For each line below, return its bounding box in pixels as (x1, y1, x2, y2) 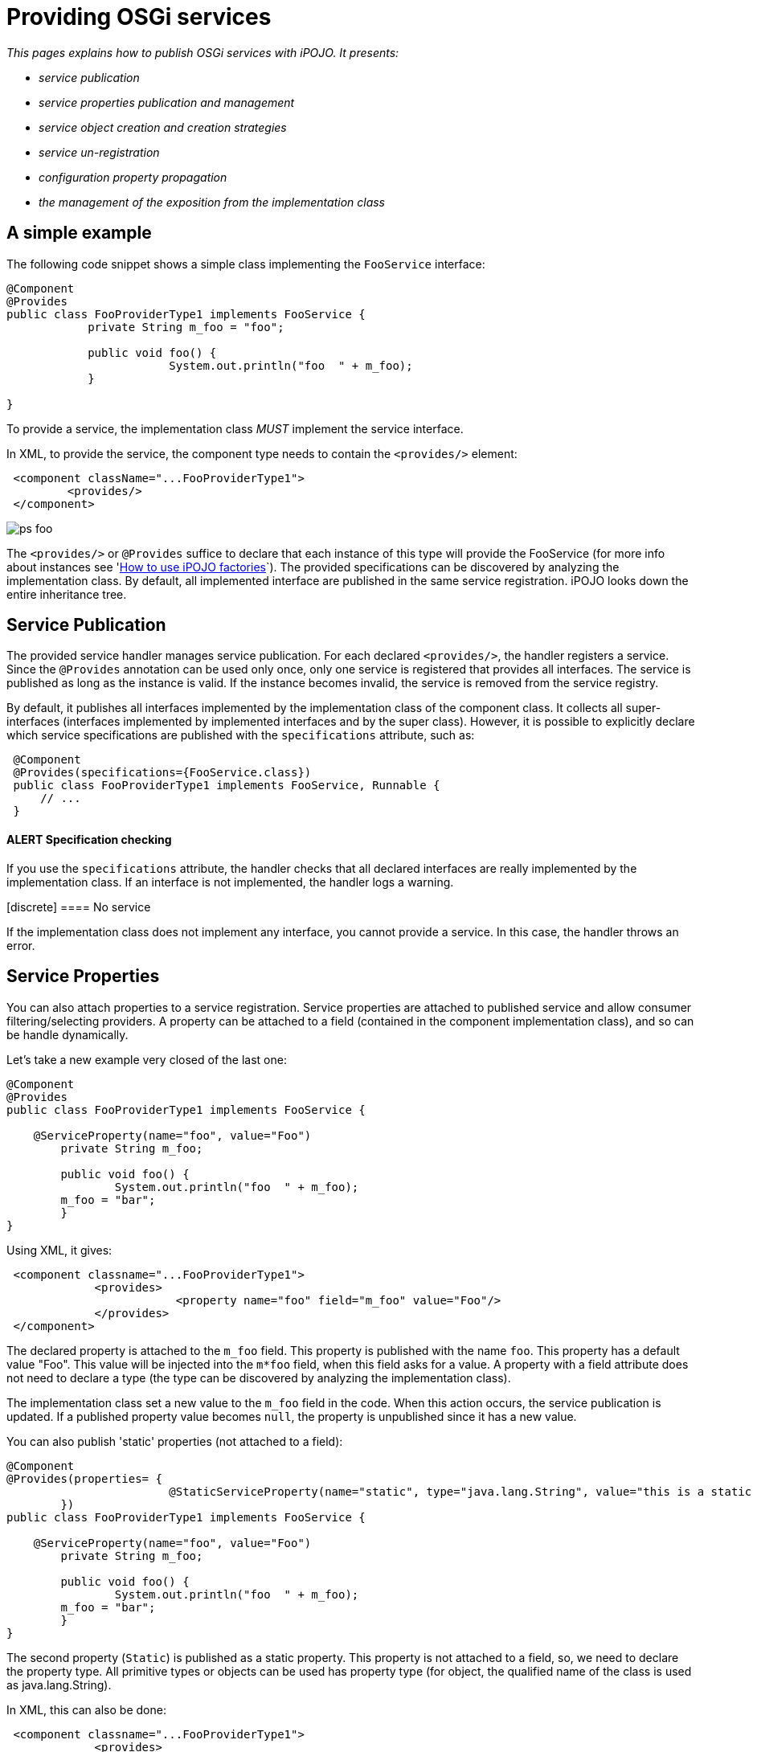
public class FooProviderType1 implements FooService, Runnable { (13, 779, 440, 792)
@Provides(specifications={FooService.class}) (13, 766, 312, 780)
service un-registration (39, 145, 160, 159)
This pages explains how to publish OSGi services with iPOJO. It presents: (6, 45, 399, 59)
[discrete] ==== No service (6, 899, 151, 914)
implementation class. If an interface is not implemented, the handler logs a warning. (6, 874, 454, 889)
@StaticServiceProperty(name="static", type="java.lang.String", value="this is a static (169, 1484, 752, 1498)
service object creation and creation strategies (39, 120, 287, 134)
